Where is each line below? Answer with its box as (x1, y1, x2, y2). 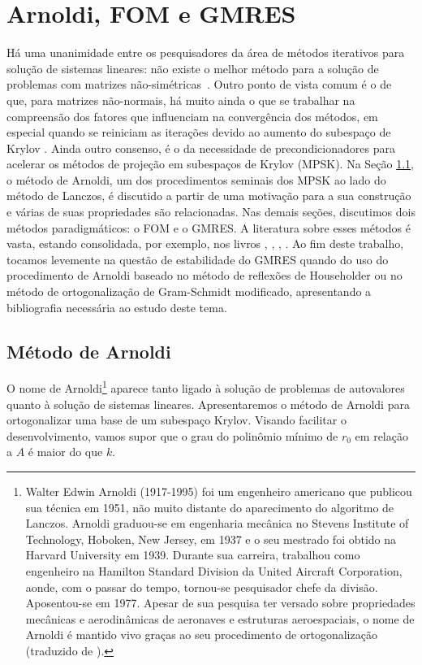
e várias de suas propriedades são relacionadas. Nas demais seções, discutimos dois (6, 203, 416, 220)
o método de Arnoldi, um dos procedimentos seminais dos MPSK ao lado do (6, 171, 386, 188)
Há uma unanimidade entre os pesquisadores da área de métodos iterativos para (6, 44, 405, 61)
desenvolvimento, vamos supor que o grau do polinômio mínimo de (6, 427, 338, 444)
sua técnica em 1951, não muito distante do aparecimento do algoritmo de (25, 498, 394, 515)
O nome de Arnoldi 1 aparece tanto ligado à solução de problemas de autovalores (6, 377, 405, 397)
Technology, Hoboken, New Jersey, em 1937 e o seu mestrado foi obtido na (25, 530, 397, 547)
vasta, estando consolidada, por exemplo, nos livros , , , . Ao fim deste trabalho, (6, 235, 404, 252)
